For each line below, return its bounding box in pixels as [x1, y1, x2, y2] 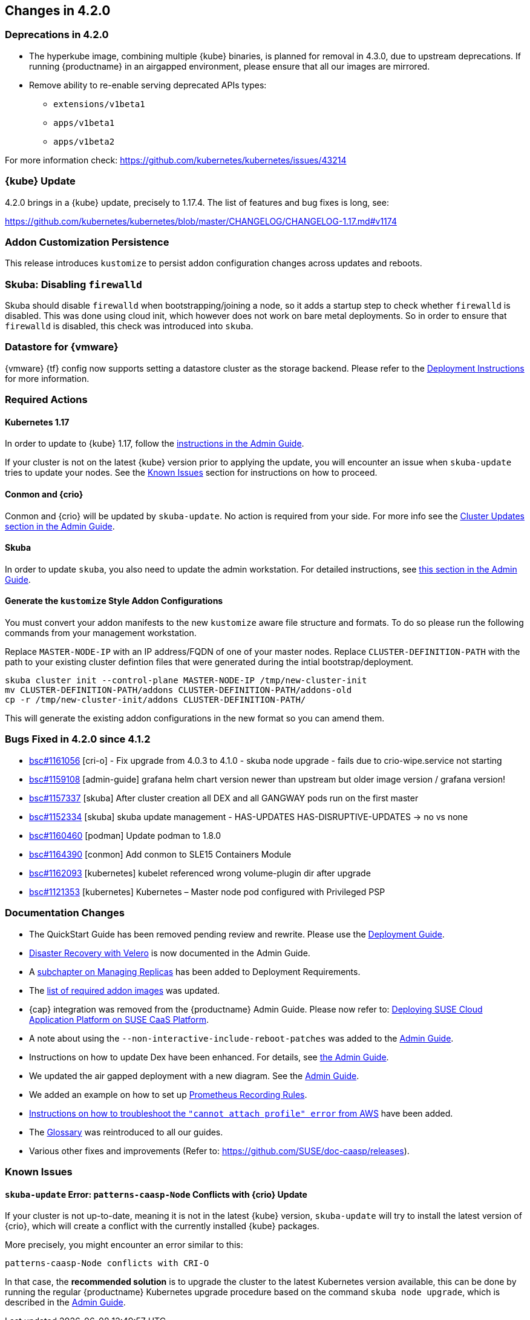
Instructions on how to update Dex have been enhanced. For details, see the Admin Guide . [29, 1051, 389, 1062]
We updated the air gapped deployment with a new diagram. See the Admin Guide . [29, 1070, 359, 1081]
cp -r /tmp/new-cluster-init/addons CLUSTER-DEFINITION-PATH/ [5, 695, 306, 705]
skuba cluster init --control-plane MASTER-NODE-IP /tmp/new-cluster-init [5, 675, 367, 686]
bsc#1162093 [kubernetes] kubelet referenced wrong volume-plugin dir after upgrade [29, 867, 371, 878]
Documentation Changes [5, 907, 125, 919]
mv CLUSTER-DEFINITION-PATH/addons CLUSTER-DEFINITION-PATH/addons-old [5, 685, 352, 695]
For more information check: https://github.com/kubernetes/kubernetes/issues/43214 [5, 154, 347, 165]
